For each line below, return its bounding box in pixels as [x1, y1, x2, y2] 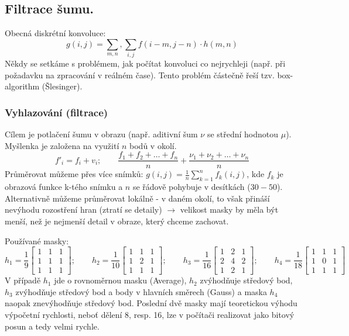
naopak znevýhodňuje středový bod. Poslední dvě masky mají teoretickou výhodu [5, 297, 297, 309]
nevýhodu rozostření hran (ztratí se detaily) [5, 203, 162, 216]
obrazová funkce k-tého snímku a [5, 181, 123, 193]
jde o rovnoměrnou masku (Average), [54, 274, 187, 286]
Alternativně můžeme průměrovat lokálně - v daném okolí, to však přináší [5, 192, 270, 204]
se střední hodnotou [207, 128, 279, 140]
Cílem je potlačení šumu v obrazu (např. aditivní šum [5, 128, 198, 140]
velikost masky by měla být [180, 203, 279, 216]
